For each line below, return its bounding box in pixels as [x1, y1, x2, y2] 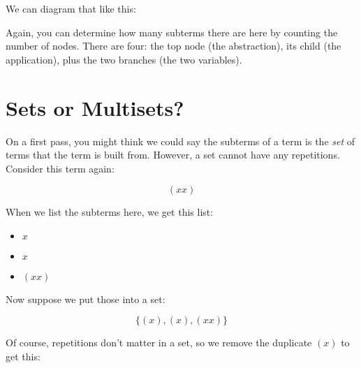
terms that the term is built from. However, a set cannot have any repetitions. [6, 147, 340, 162]
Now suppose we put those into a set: [6, 291, 165, 306]
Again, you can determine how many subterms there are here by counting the [6, 24, 338, 39]
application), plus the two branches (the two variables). [6, 52, 242, 66]
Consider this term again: [6, 161, 115, 175]
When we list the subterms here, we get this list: [6, 205, 214, 219]
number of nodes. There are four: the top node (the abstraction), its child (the [6, 38, 341, 53]
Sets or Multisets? [6, 93, 184, 122]
